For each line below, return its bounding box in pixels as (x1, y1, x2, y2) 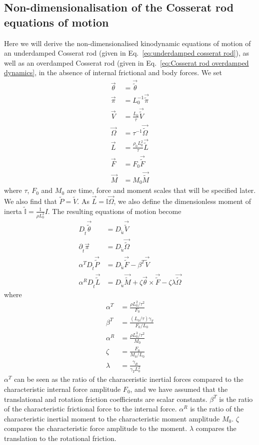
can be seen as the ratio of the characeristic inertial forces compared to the (14, 374, 243, 384)
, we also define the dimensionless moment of (113, 196, 251, 206)
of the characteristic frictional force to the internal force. (4, 403, 177, 414)
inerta (4, 205, 22, 216)
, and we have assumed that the (130, 383, 228, 394)
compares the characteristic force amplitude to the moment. (4, 423, 187, 433)
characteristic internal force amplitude (4, 383, 121, 394)
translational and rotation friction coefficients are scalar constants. (4, 393, 207, 404)
